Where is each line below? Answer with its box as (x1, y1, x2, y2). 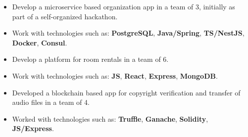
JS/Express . (12, 123, 54, 134)
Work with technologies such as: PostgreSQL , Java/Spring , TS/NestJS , (12, 28, 245, 38)
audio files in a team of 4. (12, 97, 90, 107)
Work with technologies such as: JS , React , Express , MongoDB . (12, 70, 218, 81)
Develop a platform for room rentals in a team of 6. (12, 54, 169, 64)
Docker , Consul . (12, 37, 67, 47)
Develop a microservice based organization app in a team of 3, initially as (12, 1, 235, 11)
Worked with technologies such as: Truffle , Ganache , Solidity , (12, 113, 208, 124)
